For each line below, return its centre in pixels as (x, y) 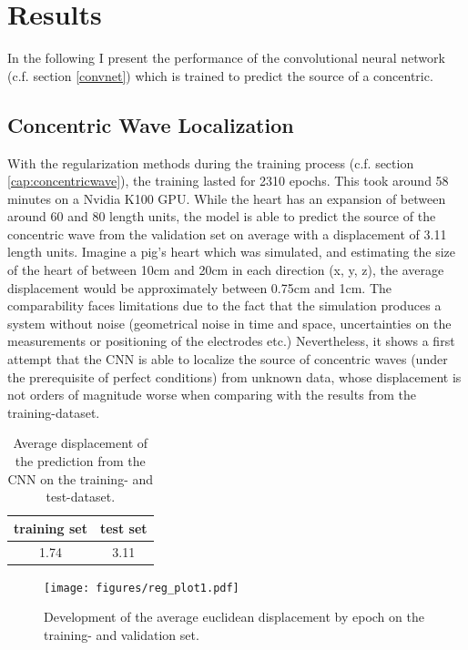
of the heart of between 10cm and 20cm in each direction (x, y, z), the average (226, 270)
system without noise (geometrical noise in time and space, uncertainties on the (229, 323)
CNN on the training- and (81, 478)
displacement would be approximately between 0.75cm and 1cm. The (200, 287)
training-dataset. (54, 412)
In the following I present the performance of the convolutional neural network (226, 58)
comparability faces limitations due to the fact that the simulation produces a (224, 305)
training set (51, 528)
